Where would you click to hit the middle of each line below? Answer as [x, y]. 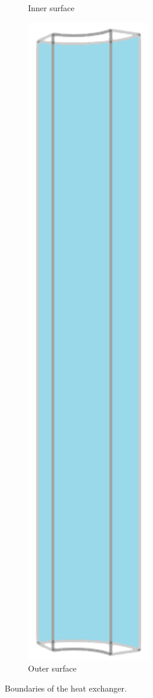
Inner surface [51, 8]
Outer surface [52, 668]
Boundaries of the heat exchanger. [66, 688]
